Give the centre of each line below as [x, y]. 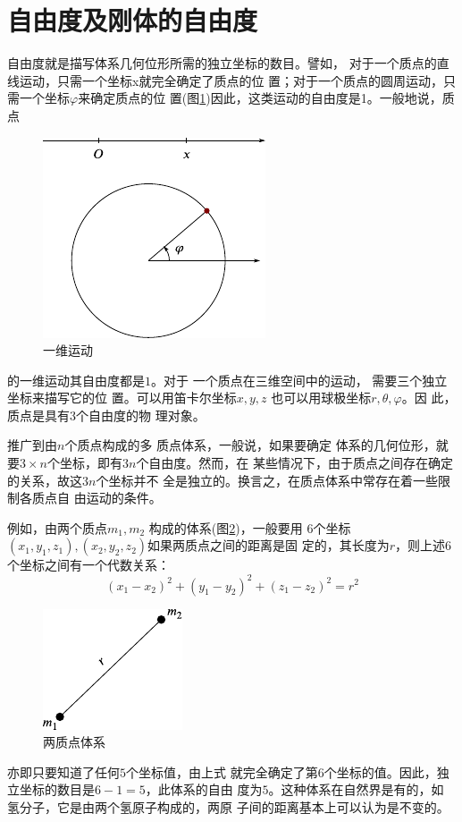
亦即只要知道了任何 [63, 771]
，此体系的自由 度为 [204, 789]
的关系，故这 [45, 480]
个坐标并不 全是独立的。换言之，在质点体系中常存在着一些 [267, 480]
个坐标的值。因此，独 [386, 771]
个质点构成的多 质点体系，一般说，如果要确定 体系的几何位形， [250, 445]
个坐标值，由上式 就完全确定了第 [222, 771]
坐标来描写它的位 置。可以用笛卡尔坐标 [122, 398]
